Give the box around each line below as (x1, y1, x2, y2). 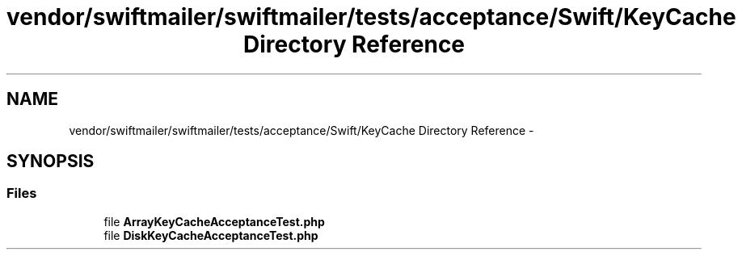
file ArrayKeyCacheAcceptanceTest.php (103, 214, 325, 229)
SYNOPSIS (6, 151, 95, 172)
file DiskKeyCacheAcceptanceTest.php (103, 228, 318, 242)
